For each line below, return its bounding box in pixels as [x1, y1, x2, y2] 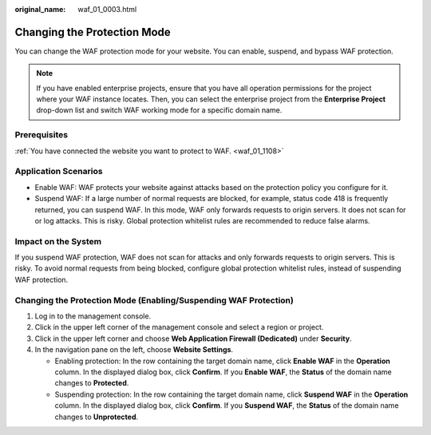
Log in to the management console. [34, 311, 152, 321]
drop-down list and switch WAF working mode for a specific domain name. [36, 105, 283, 115]
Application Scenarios [14, 166, 103, 177]
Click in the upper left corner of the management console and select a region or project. [34, 322, 324, 332]
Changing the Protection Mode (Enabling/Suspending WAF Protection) [14, 295, 295, 306]
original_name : [14, 5, 66, 14]
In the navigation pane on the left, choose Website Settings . [34, 345, 234, 354]
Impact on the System [14, 235, 102, 247]
